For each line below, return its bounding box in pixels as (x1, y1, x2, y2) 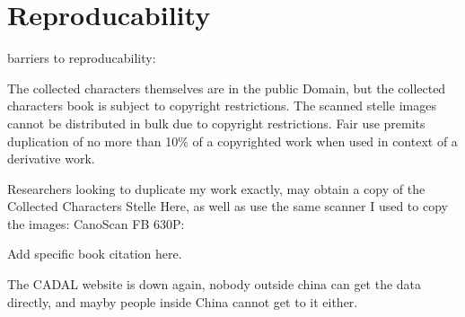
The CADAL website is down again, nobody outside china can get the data (7, 275, 422, 294)
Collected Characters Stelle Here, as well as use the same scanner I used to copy (7, 197, 448, 216)
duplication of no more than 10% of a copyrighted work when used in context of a (7, 131, 458, 150)
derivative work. (7, 149, 95, 168)
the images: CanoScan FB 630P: (7, 214, 185, 233)
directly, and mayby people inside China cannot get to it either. (7, 292, 358, 311)
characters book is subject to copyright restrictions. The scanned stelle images (7, 96, 436, 115)
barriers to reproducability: (7, 48, 156, 67)
